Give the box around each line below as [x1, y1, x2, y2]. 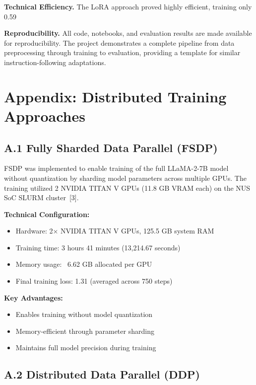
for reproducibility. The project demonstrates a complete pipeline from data [4, 37, 235, 48]
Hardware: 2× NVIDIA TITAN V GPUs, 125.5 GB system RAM [15, 226, 214, 236]
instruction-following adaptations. [4, 57, 106, 67]
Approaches [4, 105, 85, 126]
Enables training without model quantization [15, 309, 153, 319]
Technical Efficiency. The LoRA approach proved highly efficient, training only [4, 1, 252, 11]
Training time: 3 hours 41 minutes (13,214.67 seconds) [15, 242, 181, 252]
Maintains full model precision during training [15, 342, 156, 353]
